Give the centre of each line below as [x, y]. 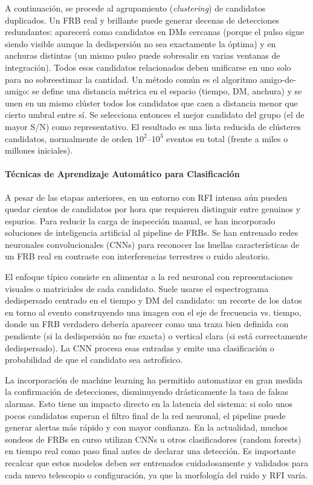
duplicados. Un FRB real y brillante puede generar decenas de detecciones [142, 20]
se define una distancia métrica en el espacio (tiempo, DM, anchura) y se [167, 91]
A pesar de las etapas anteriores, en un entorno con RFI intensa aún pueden [146, 197]
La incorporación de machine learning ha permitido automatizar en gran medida [154, 379]
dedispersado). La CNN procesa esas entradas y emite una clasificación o [140, 347]
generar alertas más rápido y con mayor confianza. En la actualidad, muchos [147, 427]
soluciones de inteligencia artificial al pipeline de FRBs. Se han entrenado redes [152, 233]
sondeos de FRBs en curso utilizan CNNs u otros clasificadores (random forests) [153, 439]
